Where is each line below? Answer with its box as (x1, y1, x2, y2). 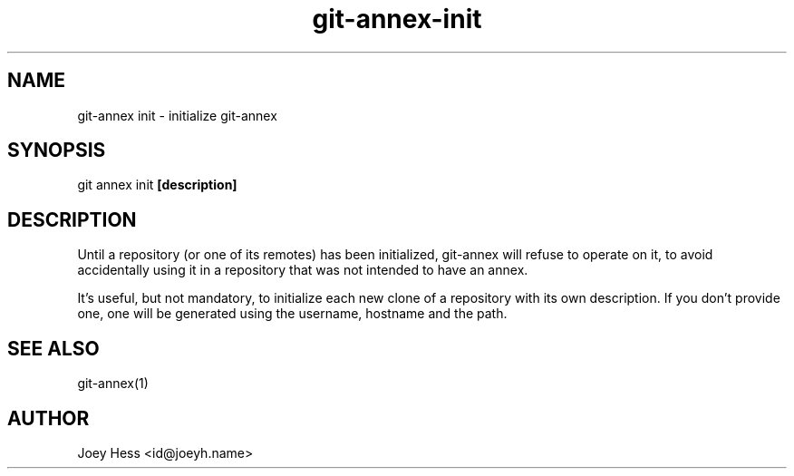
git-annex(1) (77, 375, 149, 392)
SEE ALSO (7, 336, 100, 360)
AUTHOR (7, 406, 90, 430)
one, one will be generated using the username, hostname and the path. (77, 306, 508, 322)
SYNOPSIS (7, 139, 106, 162)
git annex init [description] (77, 177, 237, 193)
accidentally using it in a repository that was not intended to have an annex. (77, 262, 528, 278)
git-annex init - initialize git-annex (77, 107, 277, 123)
